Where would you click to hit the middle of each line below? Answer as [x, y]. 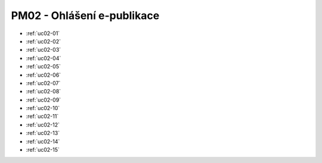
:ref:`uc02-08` [44, 92]
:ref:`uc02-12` [43, 124]
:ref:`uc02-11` [42, 117]
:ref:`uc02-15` [43, 150]
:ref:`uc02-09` [44, 100]
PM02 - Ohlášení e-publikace [85, 15]
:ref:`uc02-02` [43, 41]
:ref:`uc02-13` [43, 133]
